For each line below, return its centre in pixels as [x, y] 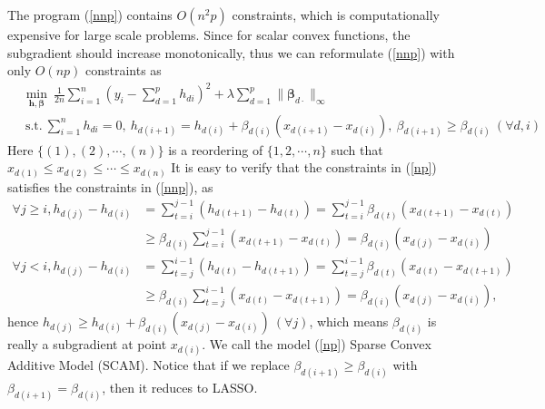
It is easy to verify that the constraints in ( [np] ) [304, 167]
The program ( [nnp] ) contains [90, 15]
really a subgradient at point [87, 344]
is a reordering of [216, 149]
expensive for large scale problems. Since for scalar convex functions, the [209, 34]
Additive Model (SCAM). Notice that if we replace [149, 365]
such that [357, 149]
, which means [349, 321]
